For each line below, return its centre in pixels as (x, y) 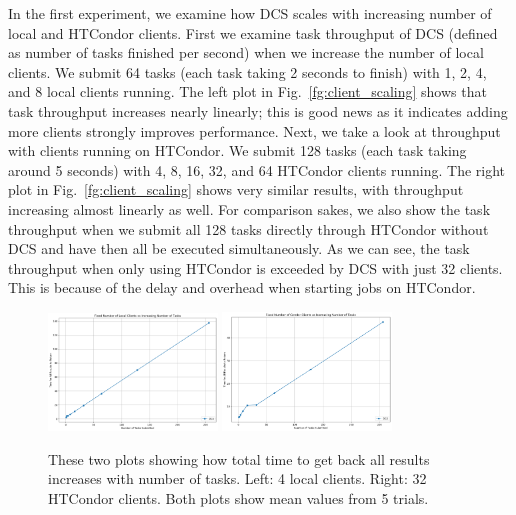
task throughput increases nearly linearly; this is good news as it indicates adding (258, 110)
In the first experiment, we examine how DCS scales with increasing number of (250, 13)
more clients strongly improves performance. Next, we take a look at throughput (254, 130)
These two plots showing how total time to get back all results (239, 458)
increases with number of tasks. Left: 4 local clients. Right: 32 (237, 478)
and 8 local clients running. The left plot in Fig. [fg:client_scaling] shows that (247, 91)
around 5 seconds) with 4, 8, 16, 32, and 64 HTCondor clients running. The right (257, 169)
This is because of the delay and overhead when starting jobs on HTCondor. (242, 287)
